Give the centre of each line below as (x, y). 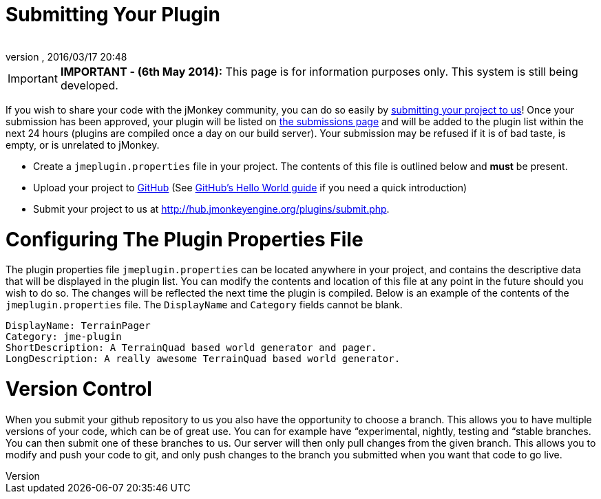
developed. (89, 85)
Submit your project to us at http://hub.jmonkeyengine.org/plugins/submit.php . (211, 209)
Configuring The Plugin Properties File (184, 239)
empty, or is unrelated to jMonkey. (83, 145)
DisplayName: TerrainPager (78, 326)
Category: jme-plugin (64, 337)
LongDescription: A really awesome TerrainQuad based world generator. (203, 359)
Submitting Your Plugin (113, 14)
